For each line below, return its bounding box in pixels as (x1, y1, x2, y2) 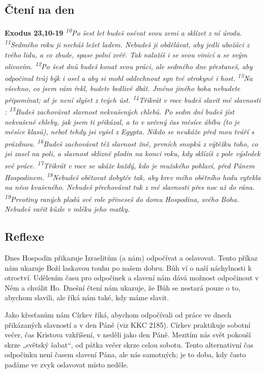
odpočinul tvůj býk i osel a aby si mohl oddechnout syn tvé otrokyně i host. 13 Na (5, 71, 253, 83)
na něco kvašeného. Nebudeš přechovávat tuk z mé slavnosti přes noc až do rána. (5, 182, 255, 192)
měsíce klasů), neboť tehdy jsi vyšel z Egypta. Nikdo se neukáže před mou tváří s (5, 126, 254, 137)
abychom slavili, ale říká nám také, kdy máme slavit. (5, 292, 169, 303)
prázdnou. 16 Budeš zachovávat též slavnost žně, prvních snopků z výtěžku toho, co (5, 137, 258, 149)
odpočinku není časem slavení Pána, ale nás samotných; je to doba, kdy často (5, 349, 246, 360)
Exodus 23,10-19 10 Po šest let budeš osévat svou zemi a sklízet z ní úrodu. (5, 26, 242, 38)
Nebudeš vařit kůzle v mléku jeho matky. (5, 204, 130, 214)
